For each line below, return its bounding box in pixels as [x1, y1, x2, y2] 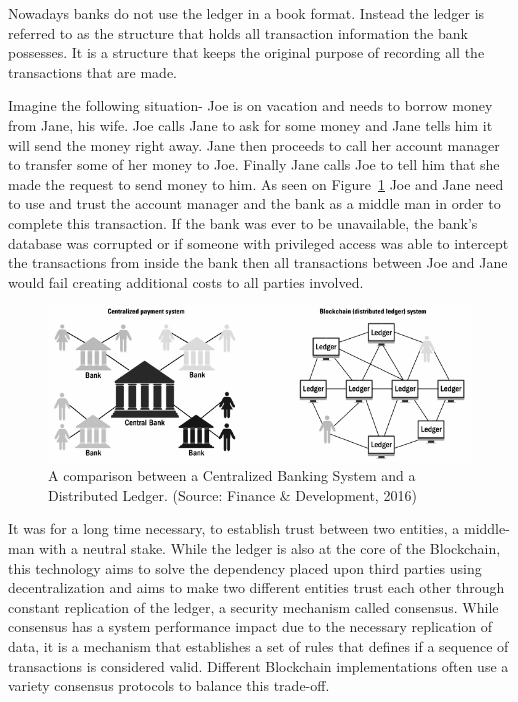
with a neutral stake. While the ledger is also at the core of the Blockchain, [39, 537, 501, 558]
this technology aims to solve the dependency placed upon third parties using [8, 557, 482, 578]
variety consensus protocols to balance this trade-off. [8, 675, 330, 696]
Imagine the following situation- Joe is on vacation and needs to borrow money [8, 95, 493, 116]
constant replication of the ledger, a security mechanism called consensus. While [8, 596, 499, 617]
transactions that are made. [8, 61, 178, 82]
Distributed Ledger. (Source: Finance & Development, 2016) [48, 484, 417, 505]
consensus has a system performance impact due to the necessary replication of [8, 616, 493, 637]
